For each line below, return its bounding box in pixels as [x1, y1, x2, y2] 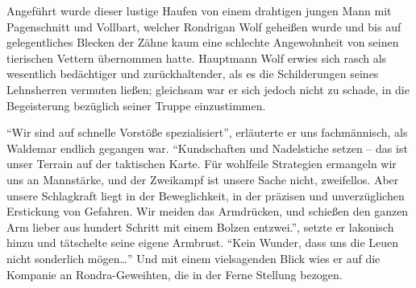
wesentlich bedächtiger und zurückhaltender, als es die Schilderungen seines [6, 65, 379, 82]
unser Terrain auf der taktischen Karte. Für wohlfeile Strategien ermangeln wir [6, 155, 397, 172]
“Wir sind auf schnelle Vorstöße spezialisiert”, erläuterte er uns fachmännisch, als [6, 124, 408, 141]
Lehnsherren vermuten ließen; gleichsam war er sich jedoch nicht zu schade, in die [6, 80, 410, 97]
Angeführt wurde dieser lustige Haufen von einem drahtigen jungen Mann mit [6, 2, 392, 19]
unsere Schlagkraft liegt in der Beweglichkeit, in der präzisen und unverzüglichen [6, 187, 405, 204]
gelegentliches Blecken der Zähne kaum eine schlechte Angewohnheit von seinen [6, 34, 399, 51]
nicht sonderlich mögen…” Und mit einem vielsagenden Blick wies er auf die [6, 249, 381, 266]
